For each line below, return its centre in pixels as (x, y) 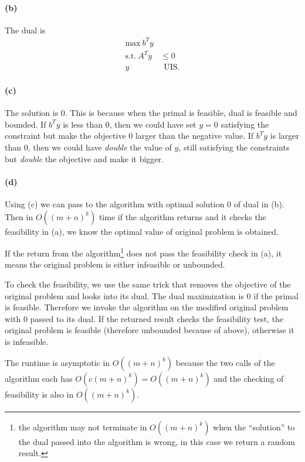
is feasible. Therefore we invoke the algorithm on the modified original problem (147, 307)
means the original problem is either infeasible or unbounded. (115, 264)
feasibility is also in (39, 394)
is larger (284, 136)
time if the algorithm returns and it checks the (182, 216)
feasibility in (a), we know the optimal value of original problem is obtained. (142, 231)
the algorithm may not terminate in (83, 427)
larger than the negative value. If (194, 136)
